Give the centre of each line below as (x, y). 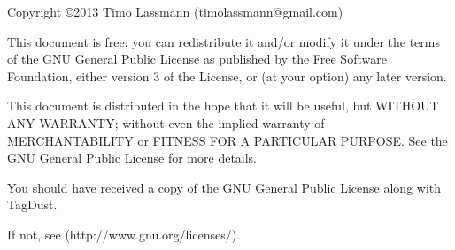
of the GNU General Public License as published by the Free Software (197, 59)
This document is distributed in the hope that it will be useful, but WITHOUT (223, 106)
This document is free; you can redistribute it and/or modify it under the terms (224, 41)
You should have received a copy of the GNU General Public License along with (224, 187)
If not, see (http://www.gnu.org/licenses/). (124, 234)
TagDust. (32, 205)
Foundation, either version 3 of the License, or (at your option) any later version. (227, 76)
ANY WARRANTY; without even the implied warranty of (166, 122)
